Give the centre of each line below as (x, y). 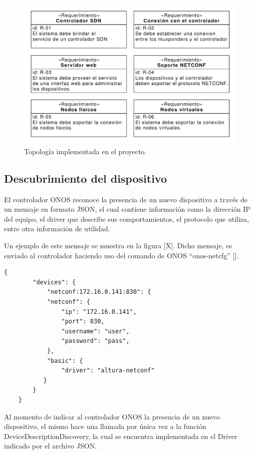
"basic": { (65, 361)
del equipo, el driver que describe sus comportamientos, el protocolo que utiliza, (126, 218)
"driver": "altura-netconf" (108, 371)
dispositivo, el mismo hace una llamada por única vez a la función (105, 426)
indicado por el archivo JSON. (51, 446)
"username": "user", (95, 331)
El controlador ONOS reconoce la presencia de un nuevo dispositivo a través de (126, 199)
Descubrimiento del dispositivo (85, 178)
